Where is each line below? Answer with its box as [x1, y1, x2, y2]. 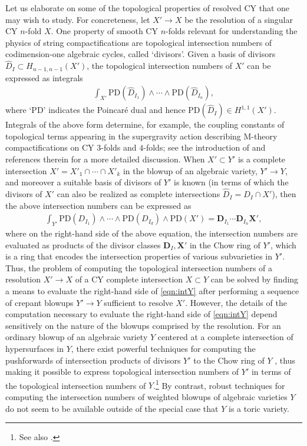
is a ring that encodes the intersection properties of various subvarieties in [5, 250, 273, 262]
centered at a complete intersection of [157, 331, 293, 343]
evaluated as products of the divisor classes [5, 238, 161, 251]
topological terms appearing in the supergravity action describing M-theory [5, 129, 278, 142]
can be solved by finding [210, 273, 299, 285]
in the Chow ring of [189, 238, 260, 251]
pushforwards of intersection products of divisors [5, 354, 181, 366]
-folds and [101, 141, 137, 154]
